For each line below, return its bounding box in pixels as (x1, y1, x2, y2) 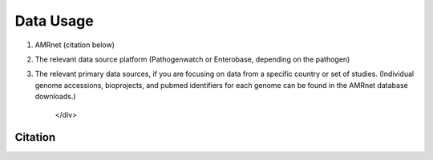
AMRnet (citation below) (34, 40, 115, 50)
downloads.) (34, 92, 76, 102)
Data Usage (14, 12, 94, 30)
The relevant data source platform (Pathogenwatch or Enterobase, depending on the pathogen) (34, 54, 350, 64)
